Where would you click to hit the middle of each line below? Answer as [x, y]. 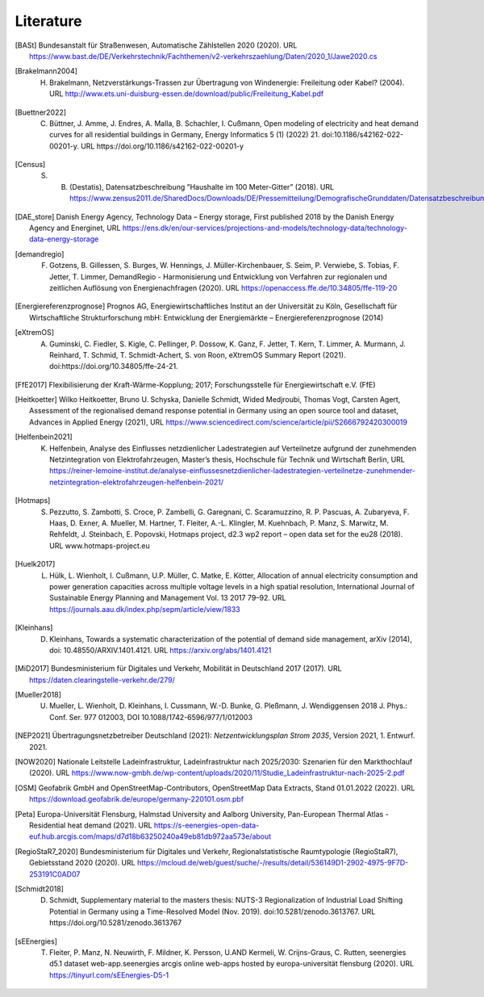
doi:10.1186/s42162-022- [362, 135]
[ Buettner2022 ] [41, 112]
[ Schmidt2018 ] [40, 889]
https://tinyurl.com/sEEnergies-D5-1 [109, 975]
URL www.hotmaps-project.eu [100, 546]
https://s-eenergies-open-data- [207, 825]
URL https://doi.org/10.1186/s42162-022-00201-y [163, 146]
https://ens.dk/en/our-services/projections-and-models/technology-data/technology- [265, 228]
